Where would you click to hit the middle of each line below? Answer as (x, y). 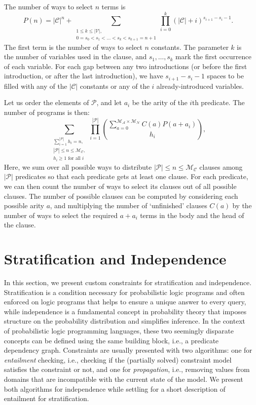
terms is (113, 6)
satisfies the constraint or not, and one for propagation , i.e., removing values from (127, 369)
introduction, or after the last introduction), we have (84, 76)
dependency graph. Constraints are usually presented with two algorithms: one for (128, 350)
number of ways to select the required (61, 215)
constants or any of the (115, 86)
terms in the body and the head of (192, 215)
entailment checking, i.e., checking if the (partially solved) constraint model (118, 359)
